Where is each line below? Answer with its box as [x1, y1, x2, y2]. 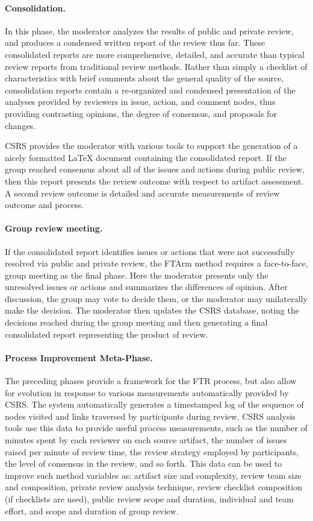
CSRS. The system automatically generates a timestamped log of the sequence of [5, 398, 304, 411]
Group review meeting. [5, 222, 103, 235]
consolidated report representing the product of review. [5, 327, 208, 340]
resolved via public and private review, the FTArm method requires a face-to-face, [5, 257, 308, 270]
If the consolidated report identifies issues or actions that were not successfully [5, 245, 295, 257]
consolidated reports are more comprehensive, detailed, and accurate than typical [5, 48, 305, 60]
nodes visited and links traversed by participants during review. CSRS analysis [5, 409, 296, 422]
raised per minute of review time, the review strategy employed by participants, [5, 445, 299, 458]
